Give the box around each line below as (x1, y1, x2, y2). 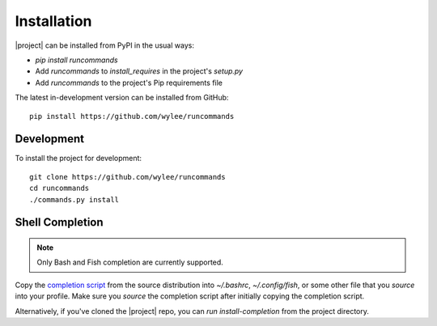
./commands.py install (29, 195, 120, 204)
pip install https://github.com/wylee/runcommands (29, 112, 235, 121)
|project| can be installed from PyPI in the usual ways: (15, 40, 194, 50)
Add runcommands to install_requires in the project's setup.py (35, 66, 243, 76)
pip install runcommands (35, 55, 118, 65)
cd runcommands (29, 184, 90, 193)
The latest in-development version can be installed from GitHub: (15, 93, 229, 103)
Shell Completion (15, 215, 104, 230)
